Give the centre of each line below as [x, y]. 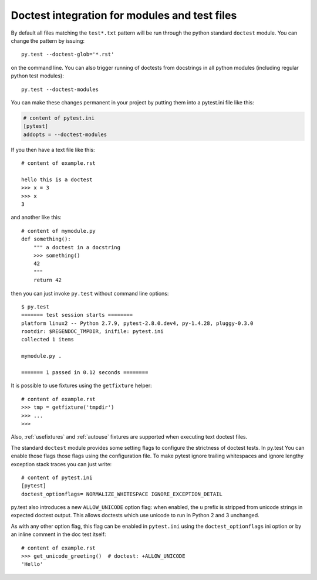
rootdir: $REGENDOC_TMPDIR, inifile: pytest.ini [92, 332]
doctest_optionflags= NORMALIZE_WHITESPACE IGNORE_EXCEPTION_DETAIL [122, 494]
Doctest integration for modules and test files [124, 15]
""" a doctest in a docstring [77, 247]
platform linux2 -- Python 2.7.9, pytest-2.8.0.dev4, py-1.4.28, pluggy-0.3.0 [137, 323]
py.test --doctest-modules [60, 89]
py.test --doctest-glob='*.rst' [68, 55]
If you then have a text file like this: [53, 150]
